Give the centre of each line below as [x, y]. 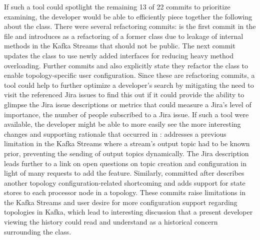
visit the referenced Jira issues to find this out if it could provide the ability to [124, 95]
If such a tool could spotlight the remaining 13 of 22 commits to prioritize [117, 6]
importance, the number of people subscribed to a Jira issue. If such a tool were [126, 114]
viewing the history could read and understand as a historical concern [111, 222]
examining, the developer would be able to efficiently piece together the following [128, 16]
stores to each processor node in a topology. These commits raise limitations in [125, 192]
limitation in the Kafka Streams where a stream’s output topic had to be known [127, 143]
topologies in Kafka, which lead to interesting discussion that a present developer [128, 212]
